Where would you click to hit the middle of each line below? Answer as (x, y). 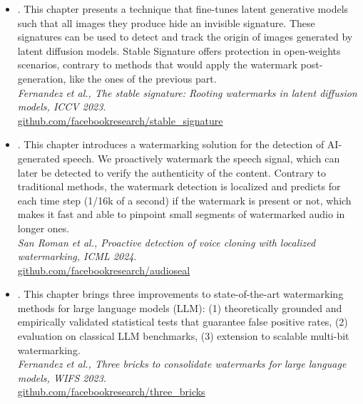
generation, (42, 78)
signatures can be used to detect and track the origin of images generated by (185, 37)
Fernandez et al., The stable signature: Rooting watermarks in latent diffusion (187, 92)
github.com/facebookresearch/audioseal (104, 270)
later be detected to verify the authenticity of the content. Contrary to (172, 172)
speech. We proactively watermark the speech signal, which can (201, 158)
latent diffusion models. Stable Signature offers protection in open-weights (179, 50)
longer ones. (44, 228)
